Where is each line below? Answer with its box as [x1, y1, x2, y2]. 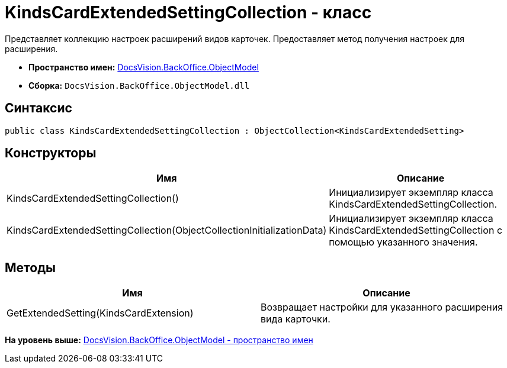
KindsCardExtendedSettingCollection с [329, 224, 503, 237]
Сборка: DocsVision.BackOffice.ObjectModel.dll [28, 80, 250, 91]
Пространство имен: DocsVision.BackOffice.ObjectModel [28, 62, 259, 72]
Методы [5, 260, 56, 275]
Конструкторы [5, 146, 97, 161]
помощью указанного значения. [329, 236, 478, 248]
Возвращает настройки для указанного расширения [261, 301, 503, 314]
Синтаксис [5, 101, 72, 116]
